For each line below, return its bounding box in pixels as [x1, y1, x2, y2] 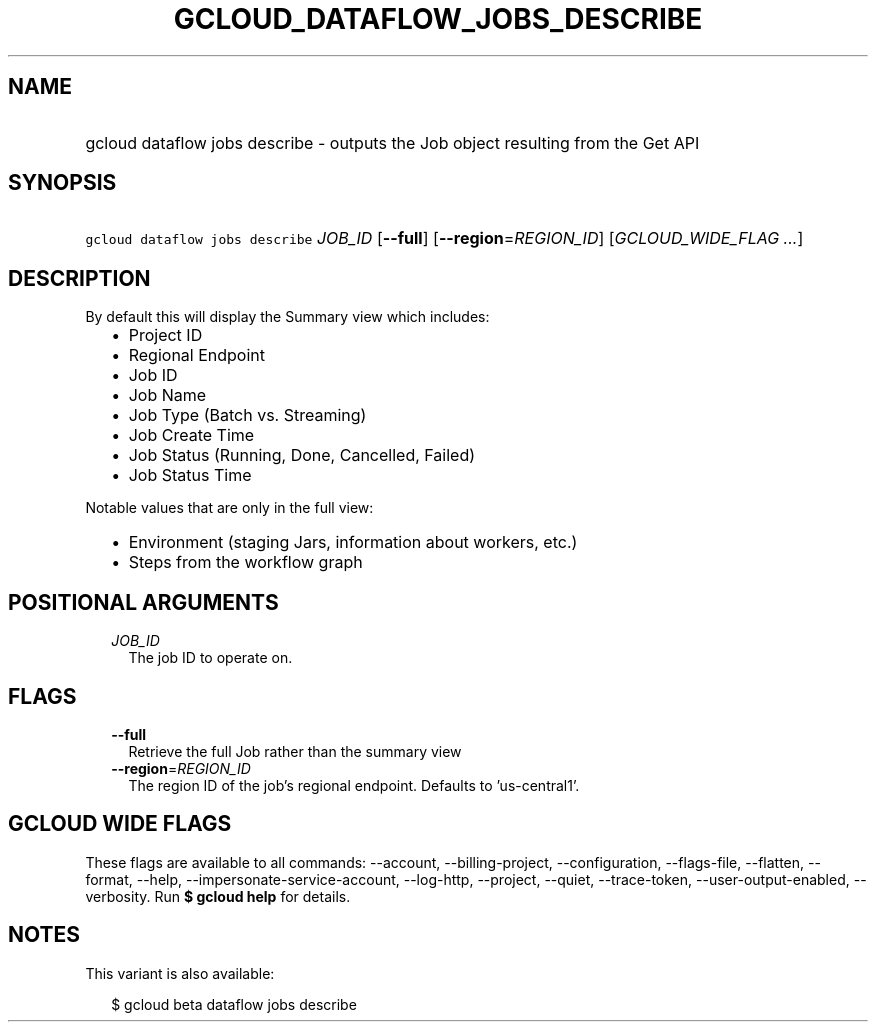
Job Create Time [128, 425, 255, 446]
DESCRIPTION [8, 265, 151, 291]
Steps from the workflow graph [128, 552, 363, 573]
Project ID [128, 325, 203, 346]
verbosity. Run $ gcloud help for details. [85, 887, 351, 905]
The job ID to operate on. [128, 649, 293, 667]
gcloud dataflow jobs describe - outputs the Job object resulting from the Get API [85, 132, 700, 153]
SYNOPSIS [8, 170, 117, 196]
